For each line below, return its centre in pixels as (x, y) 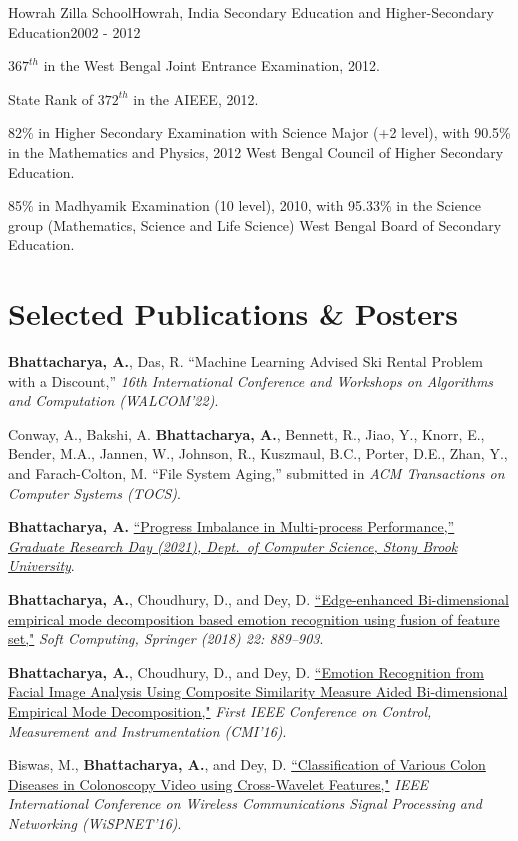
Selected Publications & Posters (233, 313)
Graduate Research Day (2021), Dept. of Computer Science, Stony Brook (233, 545)
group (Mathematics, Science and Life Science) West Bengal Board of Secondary (255, 224)
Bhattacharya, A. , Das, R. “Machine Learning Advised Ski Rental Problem (245, 361)
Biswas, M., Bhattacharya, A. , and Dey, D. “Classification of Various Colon (247, 764)
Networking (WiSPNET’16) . (95, 822)
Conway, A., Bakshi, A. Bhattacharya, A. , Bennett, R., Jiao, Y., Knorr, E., (246, 433)
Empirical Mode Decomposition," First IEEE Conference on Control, (220, 710)
